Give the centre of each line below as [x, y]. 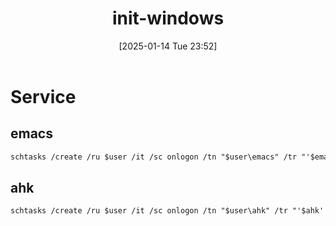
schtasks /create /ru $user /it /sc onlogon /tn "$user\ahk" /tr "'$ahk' [167, 211]
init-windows [168, 18]
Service [43, 96]
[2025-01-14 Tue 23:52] [168, 46]
